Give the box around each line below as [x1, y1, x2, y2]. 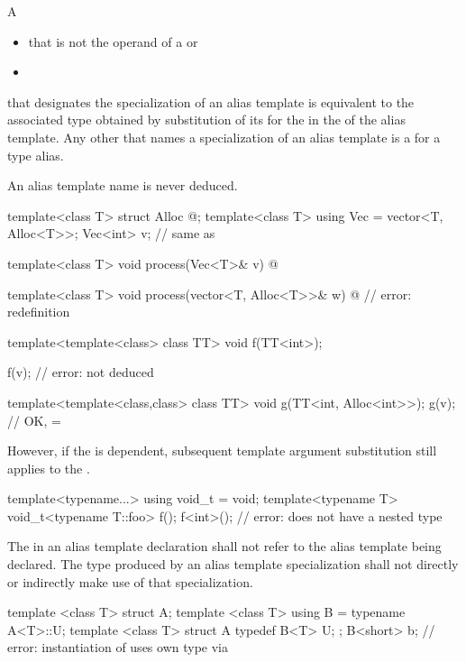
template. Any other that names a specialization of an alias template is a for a [7, 127, 441, 146]
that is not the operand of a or [28, 32, 198, 51]
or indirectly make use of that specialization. [7, 572, 253, 591]
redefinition [7, 302, 70, 321]
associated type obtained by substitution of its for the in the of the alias [7, 110, 406, 129]
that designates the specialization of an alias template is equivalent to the [7, 92, 415, 111]
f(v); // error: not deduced [7, 363, 154, 382]
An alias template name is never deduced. [7, 176, 238, 195]
